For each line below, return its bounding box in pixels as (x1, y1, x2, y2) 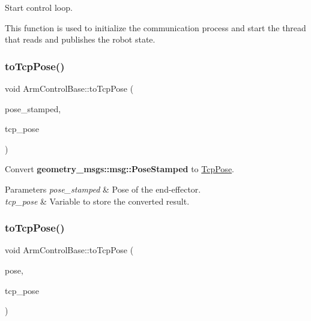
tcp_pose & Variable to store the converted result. (5, 194, 190, 207)
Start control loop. (5, 1, 73, 13)
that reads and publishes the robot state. (5, 33, 155, 46)
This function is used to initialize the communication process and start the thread (5, 21, 306, 34)
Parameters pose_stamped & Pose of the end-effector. (5, 182, 201, 195)
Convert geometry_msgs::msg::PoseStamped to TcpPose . (5, 163, 235, 175)
